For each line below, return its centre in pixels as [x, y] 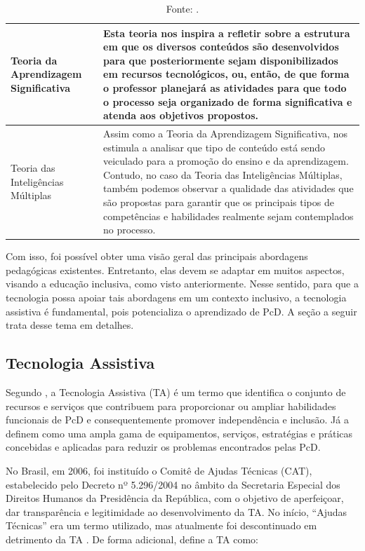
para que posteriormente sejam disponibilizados [221, 60]
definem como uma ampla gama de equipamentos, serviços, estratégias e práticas [179, 433]
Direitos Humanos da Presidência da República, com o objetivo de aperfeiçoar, [175, 498]
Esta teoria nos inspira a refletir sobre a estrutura [227, 33]
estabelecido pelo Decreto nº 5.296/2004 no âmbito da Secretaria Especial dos [173, 484]
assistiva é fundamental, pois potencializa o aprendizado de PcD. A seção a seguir [181, 311]
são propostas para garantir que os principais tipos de [219, 202]
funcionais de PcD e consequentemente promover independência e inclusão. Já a [177, 420]
